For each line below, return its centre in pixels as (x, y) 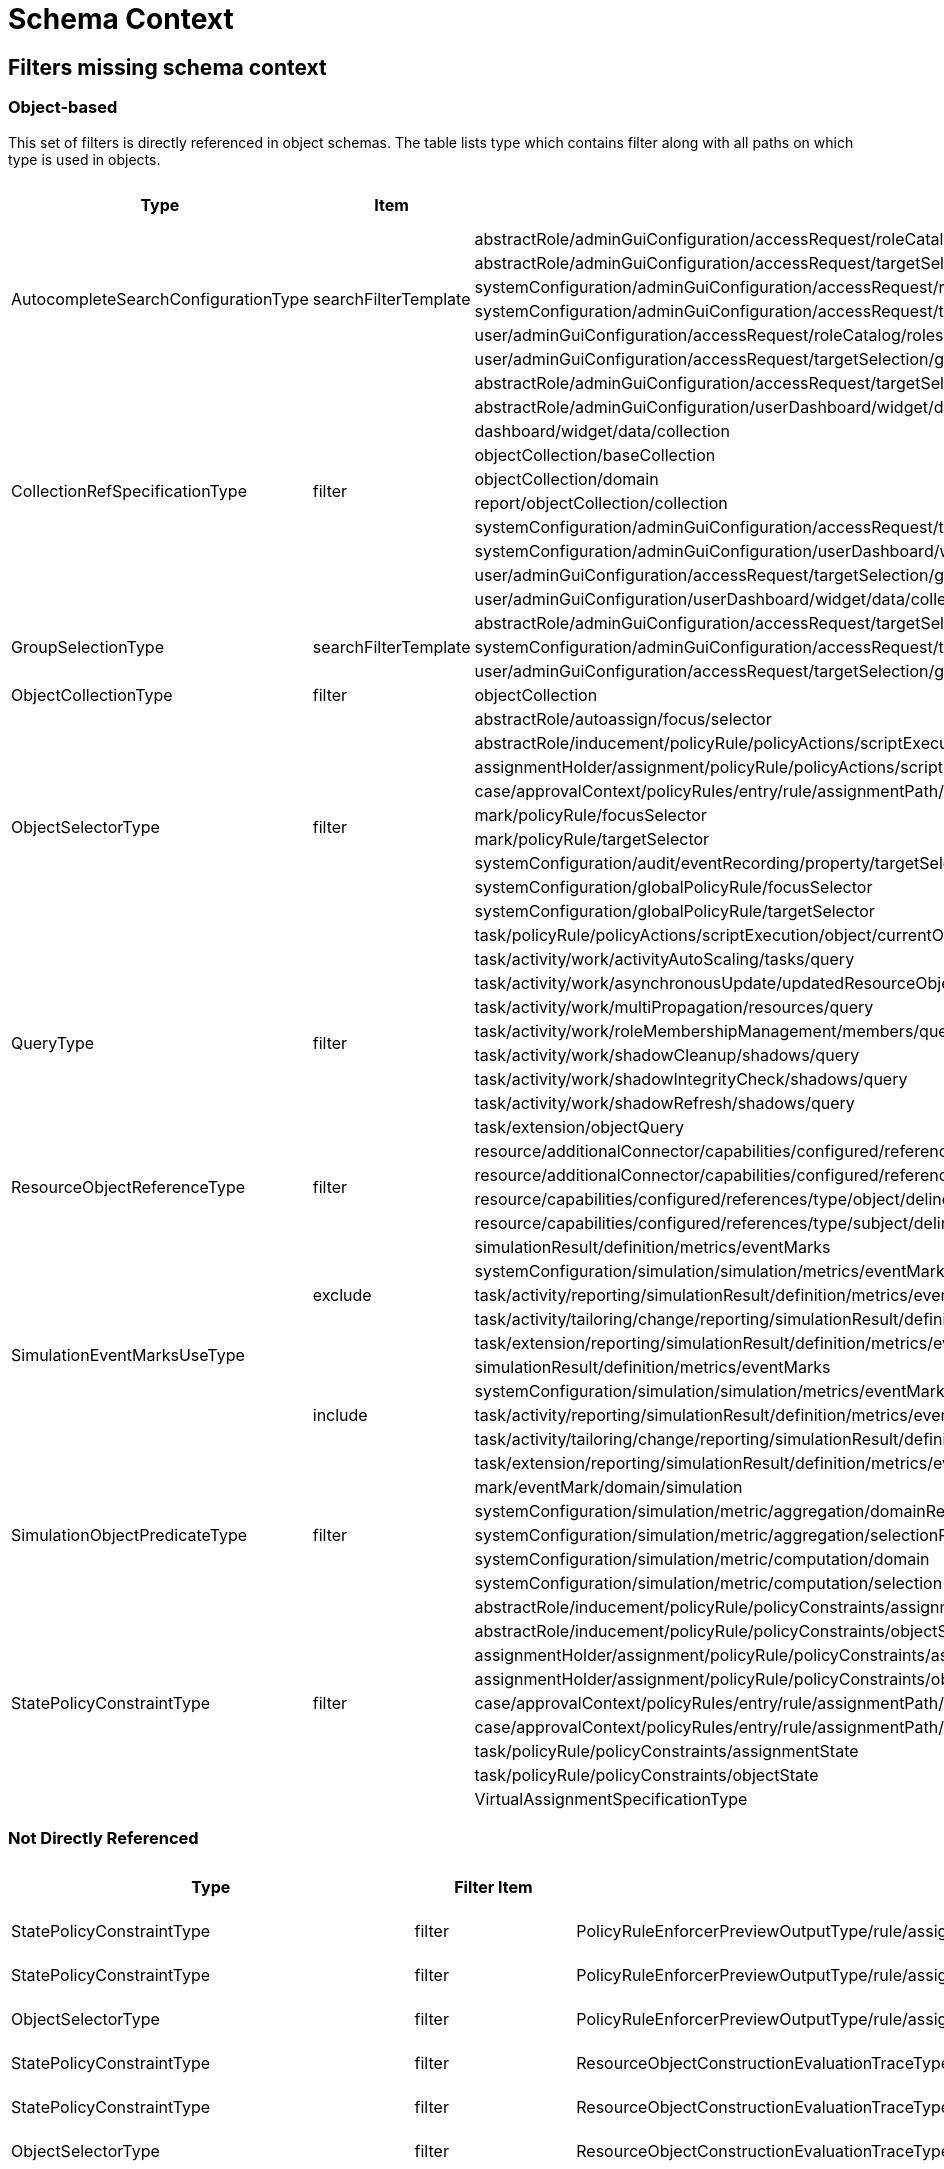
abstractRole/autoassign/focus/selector (623, 718)
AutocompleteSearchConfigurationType (160, 298)
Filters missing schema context (167, 67)
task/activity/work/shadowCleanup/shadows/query (667, 1054)
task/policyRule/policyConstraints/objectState (646, 1774)
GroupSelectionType (87, 646)
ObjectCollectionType (92, 694)
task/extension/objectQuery (579, 1126)
